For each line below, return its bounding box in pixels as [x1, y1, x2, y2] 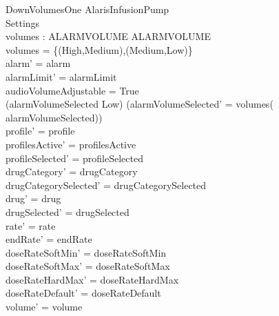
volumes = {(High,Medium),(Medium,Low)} [6, 42, 193, 57]
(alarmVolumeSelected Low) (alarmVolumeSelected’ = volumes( [6, 97, 273, 111]
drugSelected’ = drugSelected [6, 204, 130, 219]
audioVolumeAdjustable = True [6, 83, 139, 97]
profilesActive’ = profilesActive [6, 137, 136, 151]
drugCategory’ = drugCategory [6, 164, 138, 179]
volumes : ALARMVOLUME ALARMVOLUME [6, 29, 211, 43]
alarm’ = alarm [6, 56, 71, 70]
